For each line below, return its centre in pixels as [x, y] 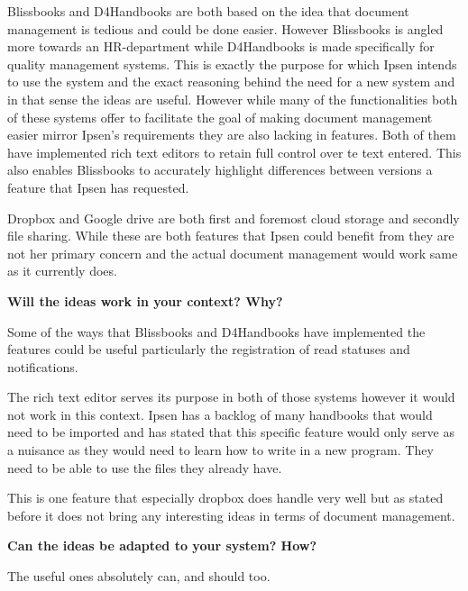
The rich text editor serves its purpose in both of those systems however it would [231, 397]
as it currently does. [62, 271]
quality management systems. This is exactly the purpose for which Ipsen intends [232, 64]
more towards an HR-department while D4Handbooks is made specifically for [221, 46]
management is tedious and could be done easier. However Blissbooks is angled [225, 28]
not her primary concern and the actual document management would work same [233, 253]
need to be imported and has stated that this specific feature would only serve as [231, 432]
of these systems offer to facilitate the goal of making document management [220, 117]
